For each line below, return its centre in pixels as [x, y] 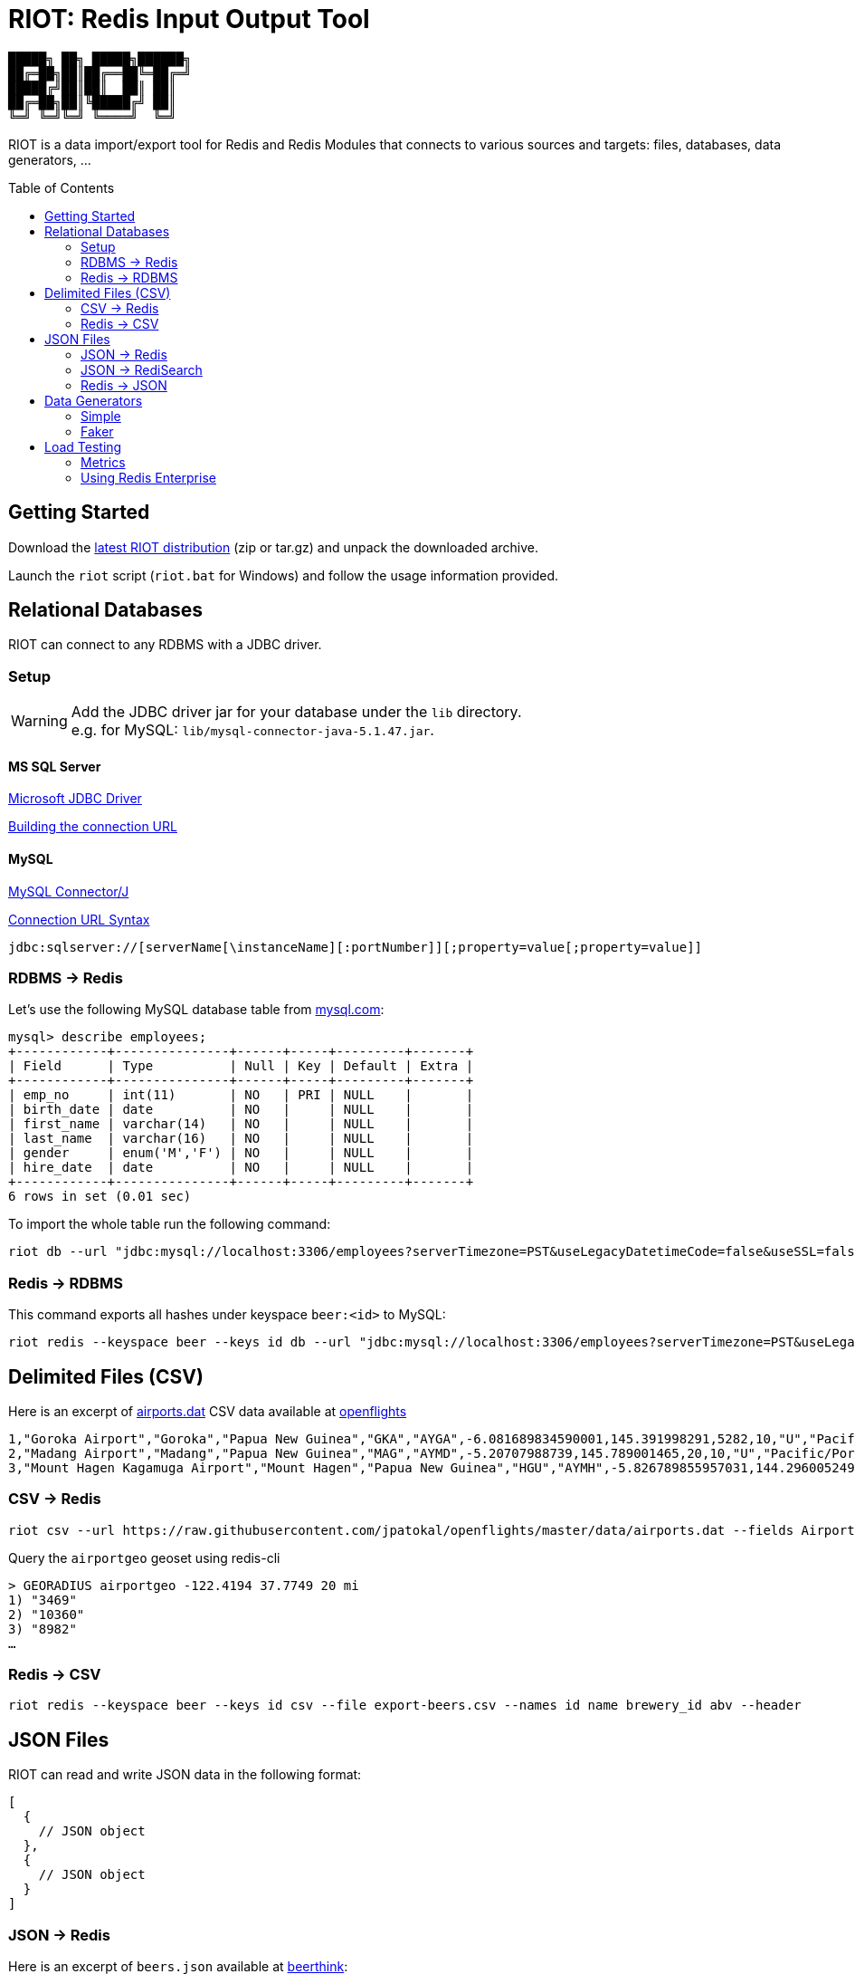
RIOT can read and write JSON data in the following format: [185, 1775]
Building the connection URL [93, 827]
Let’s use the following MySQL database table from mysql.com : [196, 1010]
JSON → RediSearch [142, 369]
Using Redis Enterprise [148, 477]
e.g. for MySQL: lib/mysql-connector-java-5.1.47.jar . [252, 730]
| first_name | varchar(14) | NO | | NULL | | [241, 1124]
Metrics [103, 462]
